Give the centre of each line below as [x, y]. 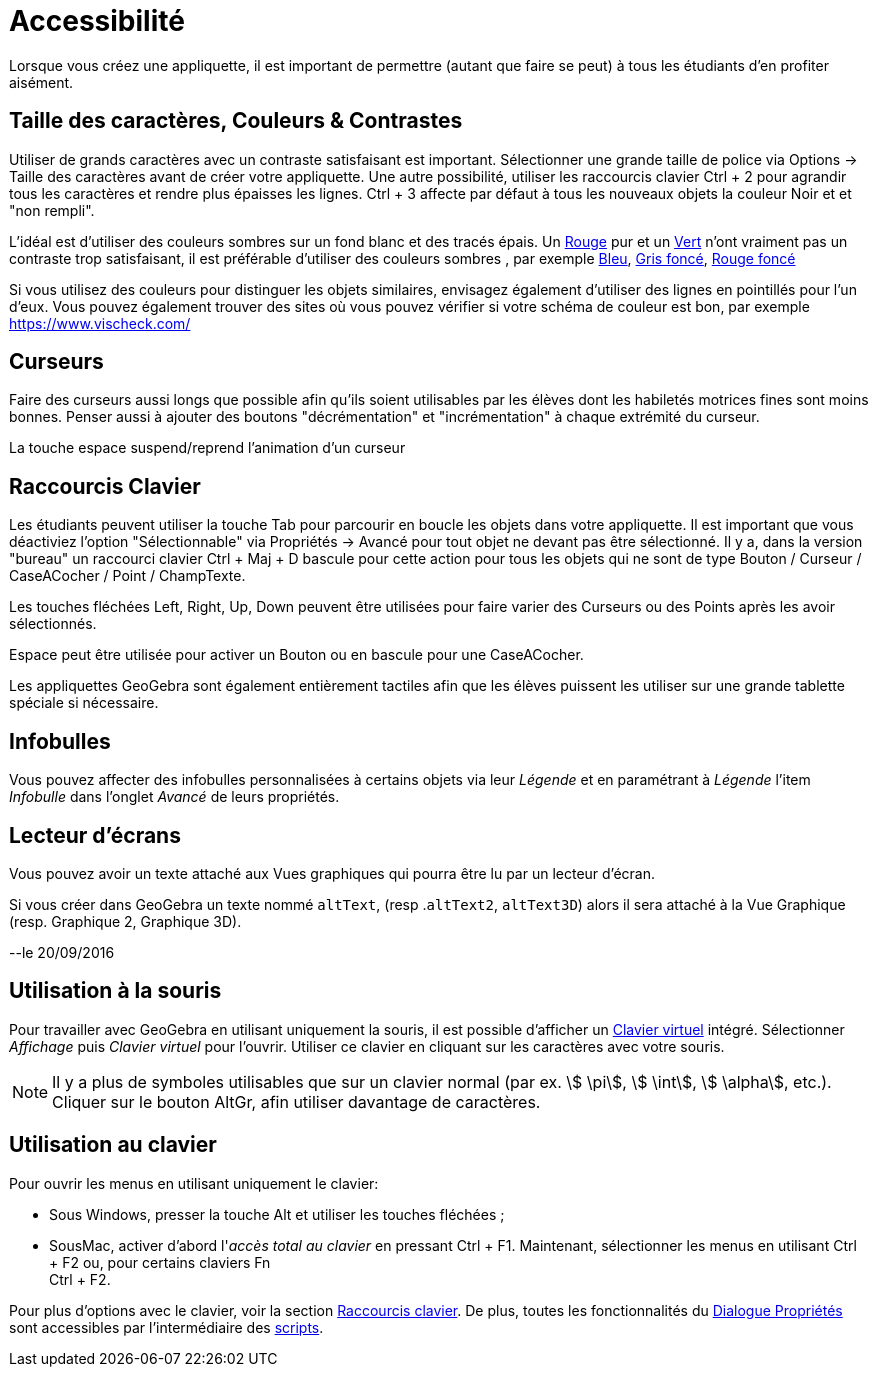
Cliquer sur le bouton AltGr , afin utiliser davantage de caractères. [296, 1101]
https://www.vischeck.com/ [100, 323]
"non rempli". [52, 210]
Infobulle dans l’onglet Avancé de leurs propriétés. [174, 797]
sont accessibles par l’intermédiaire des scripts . [166, 1327]
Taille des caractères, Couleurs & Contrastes [236, 121]
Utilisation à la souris [115, 991]
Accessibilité [97, 21]
